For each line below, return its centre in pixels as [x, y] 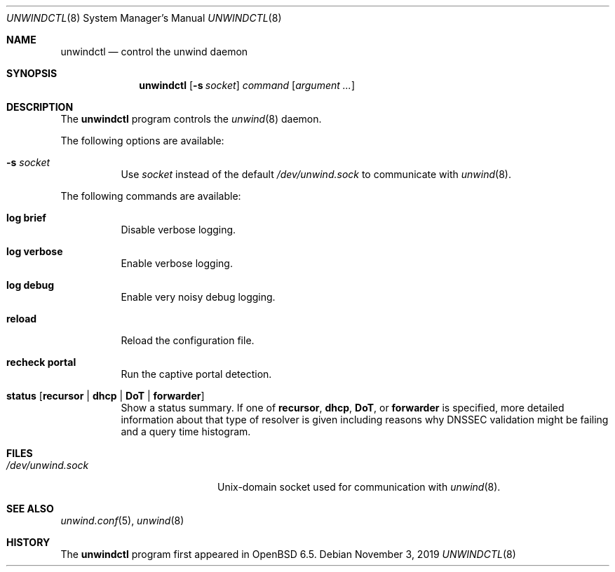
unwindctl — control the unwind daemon [154, 52]
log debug [31, 285]
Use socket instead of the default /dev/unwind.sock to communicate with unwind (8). [316, 174]
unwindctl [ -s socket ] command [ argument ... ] [247, 85]
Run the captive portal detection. [196, 374]
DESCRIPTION [40, 107]
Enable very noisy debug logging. [198, 297]
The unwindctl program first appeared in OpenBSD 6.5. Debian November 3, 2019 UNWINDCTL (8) [288, 554]
